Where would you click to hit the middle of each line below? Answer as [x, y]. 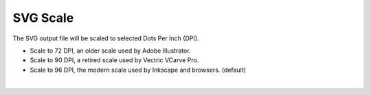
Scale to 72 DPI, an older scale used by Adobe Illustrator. [111, 51]
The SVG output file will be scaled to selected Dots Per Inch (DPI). [106, 38]
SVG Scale [43, 18]
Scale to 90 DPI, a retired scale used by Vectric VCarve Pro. [114, 60]
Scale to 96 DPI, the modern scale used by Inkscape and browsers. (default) [138, 70]
